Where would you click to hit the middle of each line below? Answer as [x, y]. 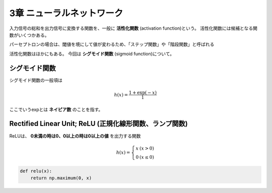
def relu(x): [36, 171]
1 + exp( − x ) [143, 92]
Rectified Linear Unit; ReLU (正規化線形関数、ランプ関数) [99, 124]
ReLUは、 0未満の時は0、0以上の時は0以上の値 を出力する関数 [75, 136]
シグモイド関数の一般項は [36, 80]
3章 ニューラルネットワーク [66, 13]
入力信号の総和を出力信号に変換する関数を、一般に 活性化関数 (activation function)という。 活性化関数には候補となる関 [133, 28]
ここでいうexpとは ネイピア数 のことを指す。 [56, 109]
